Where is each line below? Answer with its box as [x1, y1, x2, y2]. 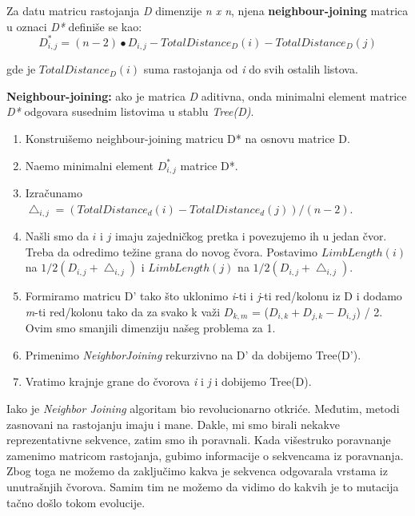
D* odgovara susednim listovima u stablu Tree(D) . [6, 103, 254, 120]
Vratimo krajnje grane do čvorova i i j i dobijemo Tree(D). [25, 373, 312, 390]
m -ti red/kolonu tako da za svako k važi [25, 303, 221, 320]
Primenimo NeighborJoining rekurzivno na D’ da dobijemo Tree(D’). [25, 346, 361, 363]
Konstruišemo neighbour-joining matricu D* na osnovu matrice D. [25, 129, 350, 146]
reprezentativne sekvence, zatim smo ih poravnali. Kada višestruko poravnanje [6, 431, 391, 448]
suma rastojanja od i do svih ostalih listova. [143, 61, 358, 77]
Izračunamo [25, 184, 83, 200]
